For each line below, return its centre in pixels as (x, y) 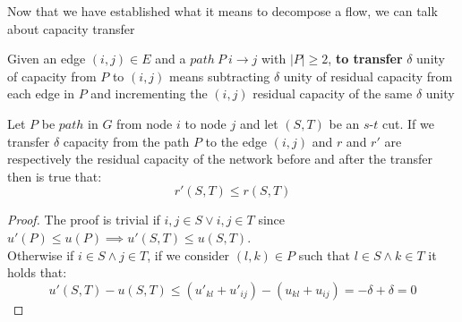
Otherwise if (41, 254)
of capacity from (52, 76)
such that (324, 254)
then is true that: (55, 176)
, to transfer (365, 59)
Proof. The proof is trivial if (84, 220)
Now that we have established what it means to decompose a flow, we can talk (222, 11)
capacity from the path (126, 141)
